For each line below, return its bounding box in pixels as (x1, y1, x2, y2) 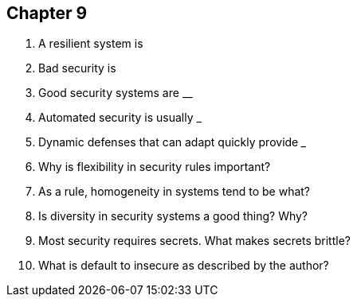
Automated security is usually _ (38, 111, 202, 125)
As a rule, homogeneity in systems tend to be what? (38, 185, 311, 199)
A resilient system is (38, 37, 143, 51)
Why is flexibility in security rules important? (38, 160, 271, 174)
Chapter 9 (6, 3, 88, 23)
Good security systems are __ (38, 86, 193, 100)
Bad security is (38, 61, 116, 76)
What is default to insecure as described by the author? (38, 258, 329, 273)
